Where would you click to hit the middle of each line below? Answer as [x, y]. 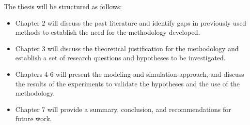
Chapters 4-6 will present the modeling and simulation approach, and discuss [130, 74]
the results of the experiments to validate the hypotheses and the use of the [127, 83]
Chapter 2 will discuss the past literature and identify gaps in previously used [131, 22]
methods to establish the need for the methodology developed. [108, 32]
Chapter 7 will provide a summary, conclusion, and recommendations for [123, 109]
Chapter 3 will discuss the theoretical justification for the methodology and [127, 48]
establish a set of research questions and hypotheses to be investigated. [120, 58]
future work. [33, 118]
